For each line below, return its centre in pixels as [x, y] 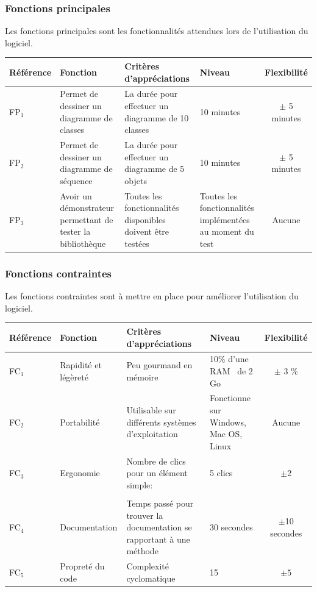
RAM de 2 [231, 371]
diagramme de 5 [155, 169]
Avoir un [76, 195]
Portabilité [80, 422]
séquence [76, 180]
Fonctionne [230, 398]
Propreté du [82, 566]
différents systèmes [161, 422]
